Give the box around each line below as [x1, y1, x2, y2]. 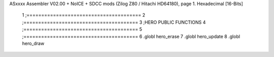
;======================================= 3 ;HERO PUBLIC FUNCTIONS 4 [22, 19, 206, 25]
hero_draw [22, 40, 45, 46]
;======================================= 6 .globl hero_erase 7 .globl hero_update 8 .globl [22, 33, 241, 39]
